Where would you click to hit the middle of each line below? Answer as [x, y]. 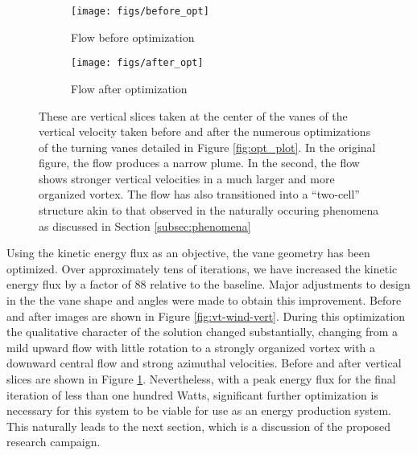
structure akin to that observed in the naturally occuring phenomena [209, 210]
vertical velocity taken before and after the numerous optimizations [205, 131]
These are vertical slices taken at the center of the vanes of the [193, 115]
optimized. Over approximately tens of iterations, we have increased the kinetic [202, 268]
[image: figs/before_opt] [140, 11]
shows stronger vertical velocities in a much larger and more [187, 178]
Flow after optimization [129, 88]
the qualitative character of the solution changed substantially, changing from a [202, 332]
